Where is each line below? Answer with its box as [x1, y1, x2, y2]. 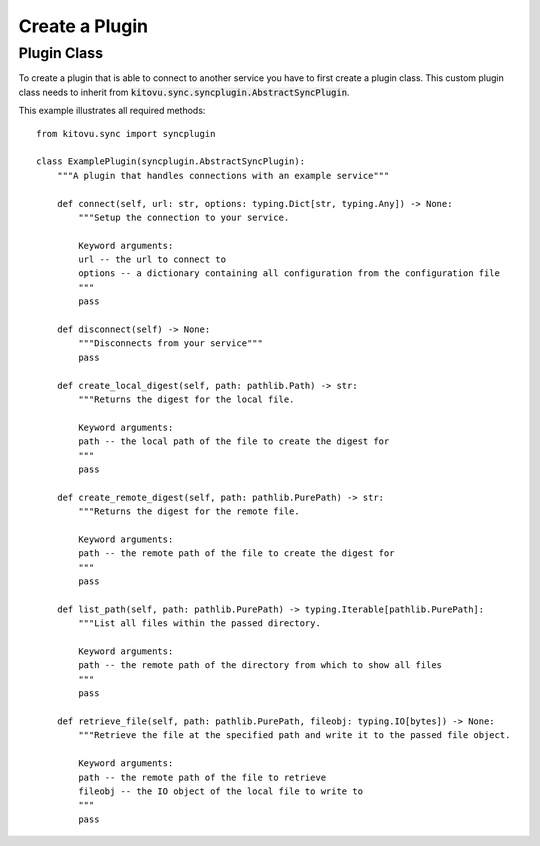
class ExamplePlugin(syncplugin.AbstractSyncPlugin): [36, 156, 305, 167]
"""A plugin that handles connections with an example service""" [56, 170, 390, 181]
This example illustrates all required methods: [18, 105, 206, 117]
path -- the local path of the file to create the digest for [78, 436, 390, 447]
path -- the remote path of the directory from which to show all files [78, 660, 443, 671]
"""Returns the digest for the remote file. [78, 506, 300, 517]
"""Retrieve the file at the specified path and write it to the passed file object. [78, 730, 511, 741]
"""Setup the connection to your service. [78, 211, 290, 223]
